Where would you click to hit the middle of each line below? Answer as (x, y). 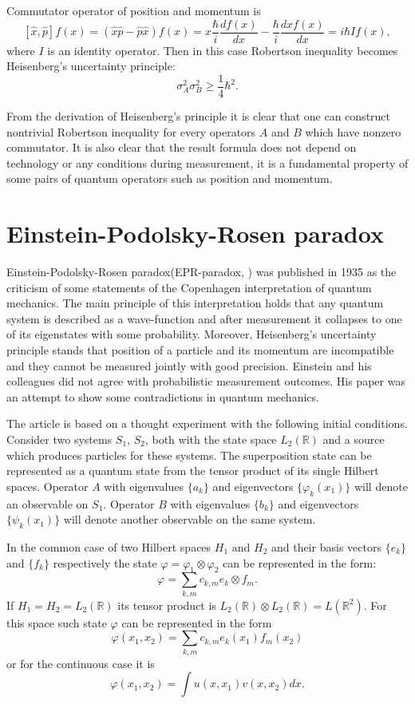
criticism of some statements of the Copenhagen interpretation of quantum (189, 287)
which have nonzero (353, 131)
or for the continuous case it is (81, 663)
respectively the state (105, 562)
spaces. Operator (47, 486)
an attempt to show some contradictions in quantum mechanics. (163, 396)
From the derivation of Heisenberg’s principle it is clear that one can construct (199, 115)
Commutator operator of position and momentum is (134, 10)
